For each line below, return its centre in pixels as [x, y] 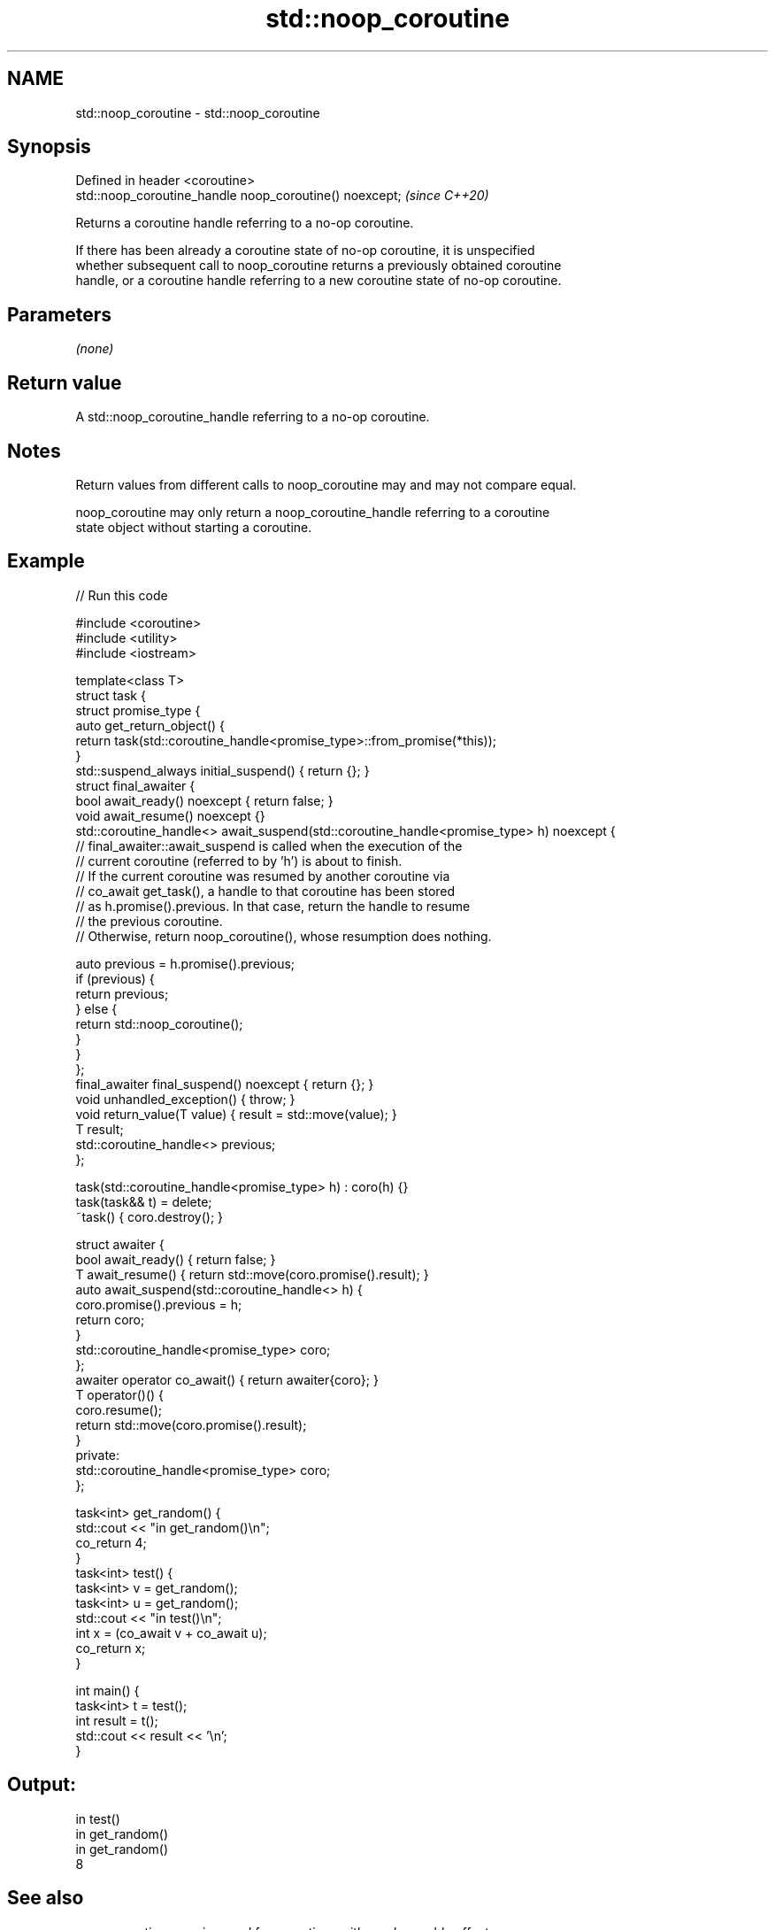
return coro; [110, 1319]
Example [46, 561]
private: [98, 1455]
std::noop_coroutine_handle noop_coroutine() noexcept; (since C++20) [282, 196]
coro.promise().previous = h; [159, 1304]
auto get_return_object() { [150, 725]
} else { [96, 1008]
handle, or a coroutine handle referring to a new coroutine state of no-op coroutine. [318, 281]
